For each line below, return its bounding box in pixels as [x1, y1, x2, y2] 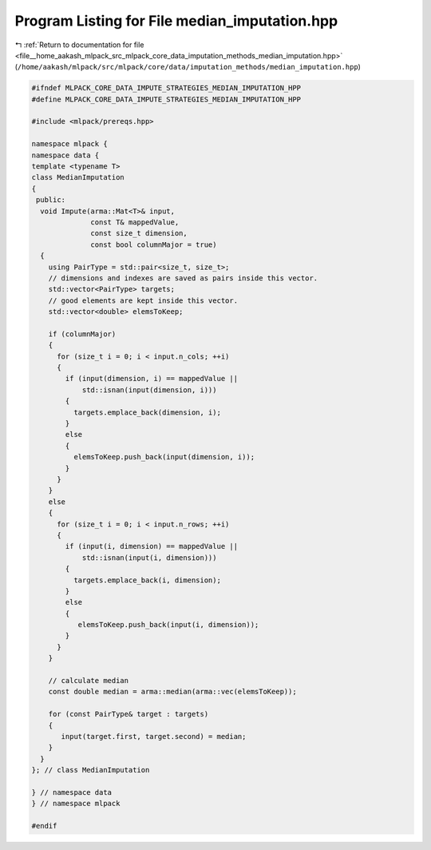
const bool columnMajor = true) [90, 240, 217, 249]
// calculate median [48, 676, 129, 685]
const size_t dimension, [90, 228, 188, 238]
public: [36, 196, 66, 205]
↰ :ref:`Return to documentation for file [14, 40, 144, 50]
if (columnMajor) [48, 329, 117, 339]
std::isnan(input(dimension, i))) [81, 385, 217, 395]
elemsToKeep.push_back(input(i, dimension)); [77, 620, 259, 630]
